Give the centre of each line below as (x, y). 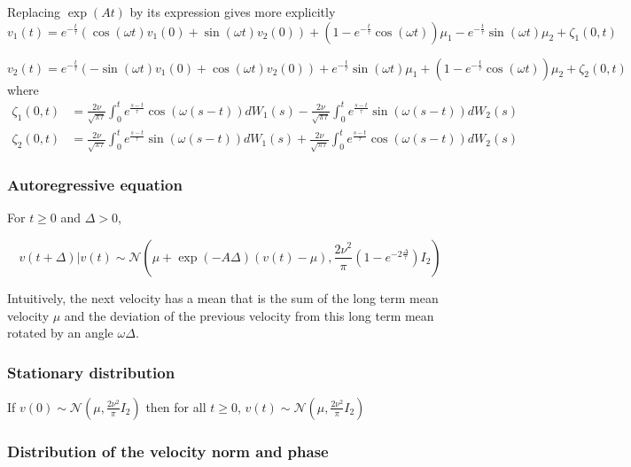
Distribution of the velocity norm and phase (168, 451)
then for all (176, 406)
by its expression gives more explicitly (233, 12)
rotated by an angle (60, 333)
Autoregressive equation (95, 185)
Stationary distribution (91, 372)
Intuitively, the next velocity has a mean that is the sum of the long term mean (223, 297)
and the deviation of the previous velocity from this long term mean (249, 315)
